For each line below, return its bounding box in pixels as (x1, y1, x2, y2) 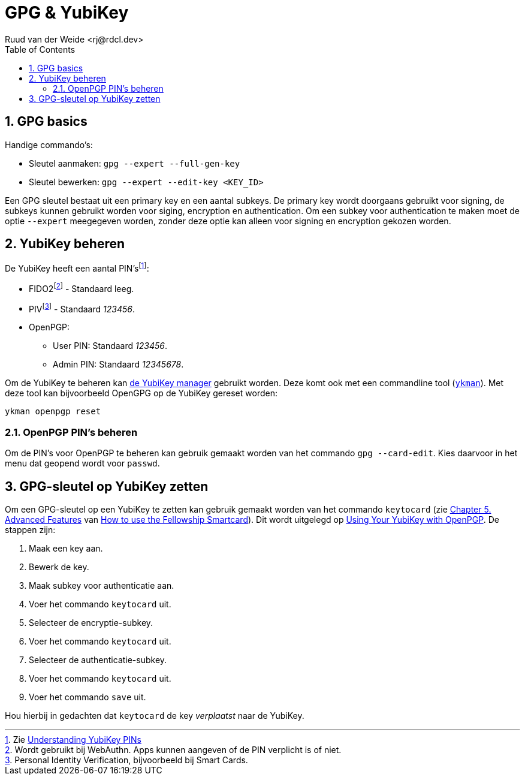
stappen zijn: (5, 525, 56, 535)
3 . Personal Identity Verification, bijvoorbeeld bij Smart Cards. (5, 755, 248, 765)
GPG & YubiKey (5, 2, 129, 23)
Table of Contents (5, 44, 76, 55)
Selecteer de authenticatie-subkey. (29, 655, 167, 665)
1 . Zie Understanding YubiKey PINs (5, 734, 141, 745)
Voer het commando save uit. (29, 692, 146, 702)
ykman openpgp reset (5, 406, 101, 417)
